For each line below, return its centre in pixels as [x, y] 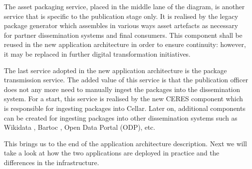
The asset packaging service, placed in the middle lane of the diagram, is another [124, 6]
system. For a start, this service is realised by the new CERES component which [124, 99]
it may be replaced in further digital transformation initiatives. [97, 54]
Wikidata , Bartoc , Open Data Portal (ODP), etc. [80, 127]
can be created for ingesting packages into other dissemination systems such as [121, 117]
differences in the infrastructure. [52, 162]
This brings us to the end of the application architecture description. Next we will [126, 143]
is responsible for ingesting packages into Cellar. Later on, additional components [125, 108]
